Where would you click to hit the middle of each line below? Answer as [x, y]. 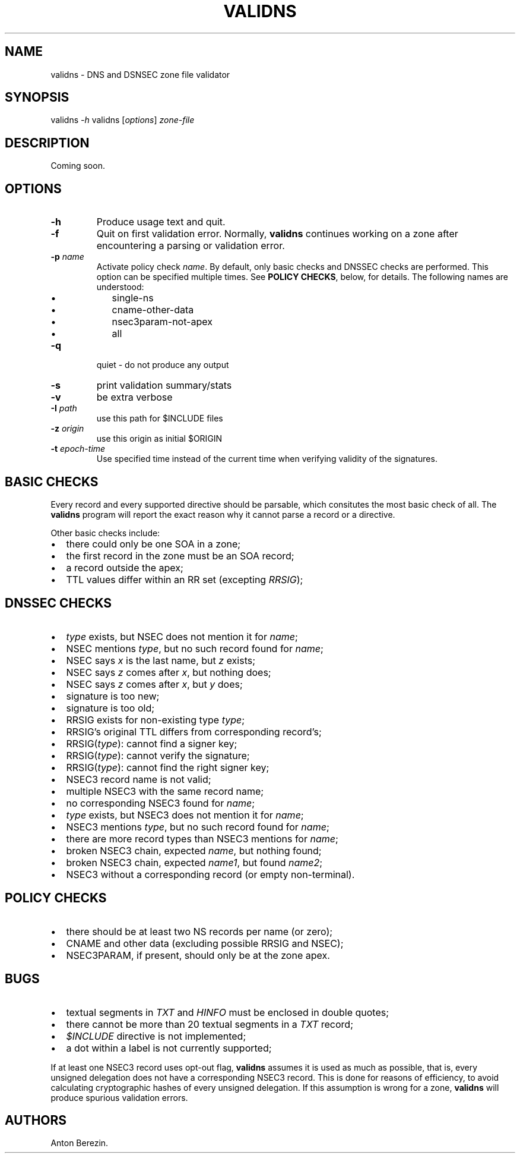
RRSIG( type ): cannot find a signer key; [152, 743]
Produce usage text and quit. [161, 222]
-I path [64, 408]
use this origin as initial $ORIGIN [159, 439]
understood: [120, 287]
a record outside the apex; [125, 567]
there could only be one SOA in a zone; [153, 544]
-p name [67, 257]
